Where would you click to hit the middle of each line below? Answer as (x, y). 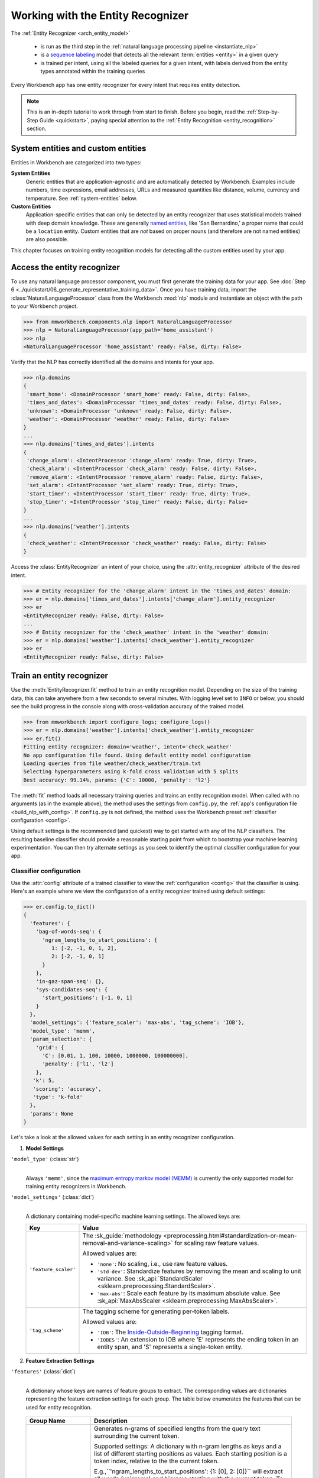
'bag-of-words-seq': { (69, 932)
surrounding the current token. (136, 1436)
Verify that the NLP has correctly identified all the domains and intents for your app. (113, 362)
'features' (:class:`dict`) (43, 1372)
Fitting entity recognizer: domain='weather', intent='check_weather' (128, 747)
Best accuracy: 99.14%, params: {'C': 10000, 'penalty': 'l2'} (117, 780)
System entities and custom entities (79, 148)
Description (111, 1421)
